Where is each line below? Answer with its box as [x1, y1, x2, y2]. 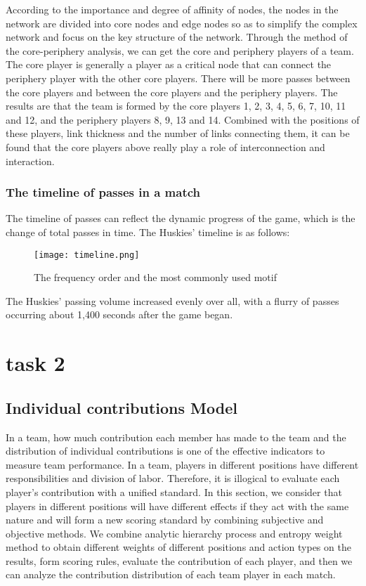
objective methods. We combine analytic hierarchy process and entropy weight [6, 526, 343, 540]
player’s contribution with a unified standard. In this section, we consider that [6, 484, 342, 499]
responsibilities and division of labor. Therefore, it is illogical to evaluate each [6, 471, 340, 486]
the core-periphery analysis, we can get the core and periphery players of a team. [6, 43, 354, 58]
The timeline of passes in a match [6, 183, 200, 201]
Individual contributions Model [6, 396, 237, 418]
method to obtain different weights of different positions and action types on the [6, 540, 351, 554]
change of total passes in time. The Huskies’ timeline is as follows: [6, 224, 290, 239]
